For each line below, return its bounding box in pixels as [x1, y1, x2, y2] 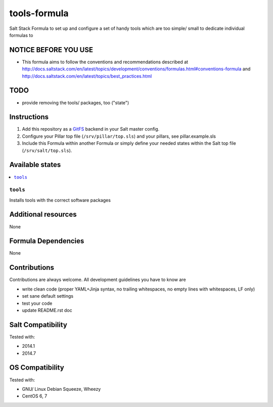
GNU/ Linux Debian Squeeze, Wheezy [22, 386, 101, 392]
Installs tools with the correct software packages [9, 197, 111, 203]
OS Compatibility [9, 363, 64, 372]
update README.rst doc [22, 307, 73, 313]
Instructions [9, 113, 49, 121]
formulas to [9, 32, 33, 38]
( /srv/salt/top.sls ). [22, 147, 72, 153]
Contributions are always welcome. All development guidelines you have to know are [9, 276, 187, 283]
